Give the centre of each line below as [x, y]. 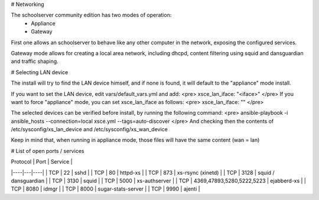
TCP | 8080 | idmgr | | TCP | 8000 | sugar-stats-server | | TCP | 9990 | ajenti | [105, 189]
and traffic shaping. [35, 61]
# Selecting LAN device [40, 72]
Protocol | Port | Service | [42, 162]
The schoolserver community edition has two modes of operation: [91, 15]
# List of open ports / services [48, 151]
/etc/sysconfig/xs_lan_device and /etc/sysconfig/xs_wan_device [89, 129]
